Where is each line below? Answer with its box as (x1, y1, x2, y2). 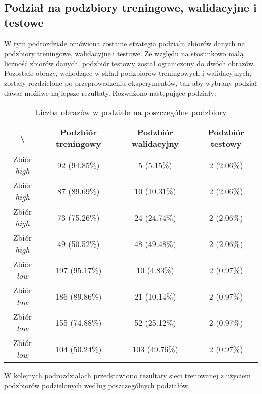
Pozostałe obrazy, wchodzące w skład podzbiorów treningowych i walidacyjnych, (4, 68, 251, 78)
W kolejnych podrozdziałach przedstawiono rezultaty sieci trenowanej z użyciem (4, 370, 251, 381)
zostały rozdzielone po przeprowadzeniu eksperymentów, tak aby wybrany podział (4, 77, 257, 88)
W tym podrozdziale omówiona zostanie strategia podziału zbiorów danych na (4, 38, 245, 48)
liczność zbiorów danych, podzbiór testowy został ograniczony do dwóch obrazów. (4, 58, 255, 68)
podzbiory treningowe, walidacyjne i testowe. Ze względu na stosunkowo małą (4, 48, 244, 59)
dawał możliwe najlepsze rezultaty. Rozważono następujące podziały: (4, 87, 216, 98)
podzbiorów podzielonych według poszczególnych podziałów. (4, 380, 190, 390)
